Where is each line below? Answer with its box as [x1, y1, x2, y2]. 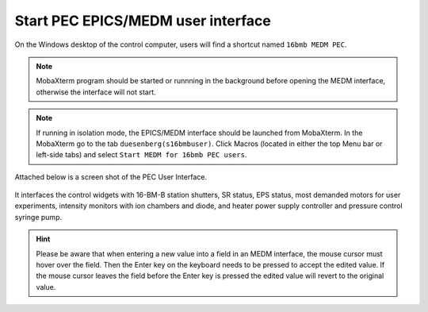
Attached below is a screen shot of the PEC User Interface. [14, 171, 208, 182]
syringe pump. [14, 212, 63, 221]
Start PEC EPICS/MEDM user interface [14, 12, 271, 29]
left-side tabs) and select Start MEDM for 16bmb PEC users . [36, 150, 247, 160]
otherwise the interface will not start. [36, 87, 156, 97]
